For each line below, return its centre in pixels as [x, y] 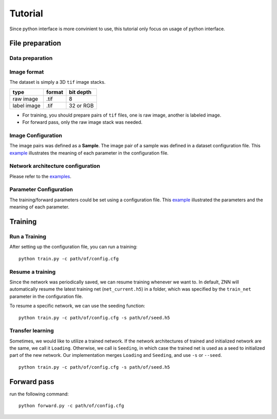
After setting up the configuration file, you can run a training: [74, 247]
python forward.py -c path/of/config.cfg [71, 406]
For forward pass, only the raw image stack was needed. [82, 122]
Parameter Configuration [41, 189]
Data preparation [31, 58]
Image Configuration [36, 135]
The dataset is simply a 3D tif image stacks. [57, 82]
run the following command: [39, 394]
